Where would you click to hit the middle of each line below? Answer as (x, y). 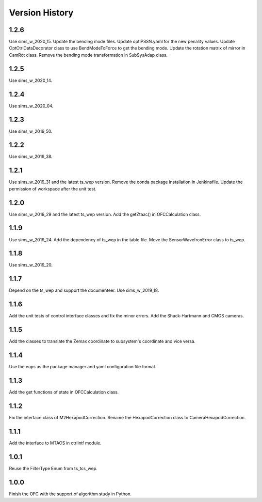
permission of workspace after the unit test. (53, 188)
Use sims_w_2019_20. (31, 265)
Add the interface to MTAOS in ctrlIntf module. (55, 443)
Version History (41, 13)
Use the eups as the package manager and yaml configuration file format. (83, 367)
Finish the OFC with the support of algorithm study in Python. (70, 494)
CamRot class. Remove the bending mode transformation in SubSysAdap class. (88, 55)
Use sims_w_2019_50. (31, 131)
